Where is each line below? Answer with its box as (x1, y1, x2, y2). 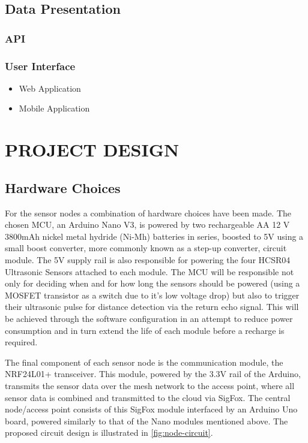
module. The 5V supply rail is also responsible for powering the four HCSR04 (5, 253, 291, 266)
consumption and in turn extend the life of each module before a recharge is (5, 324, 285, 336)
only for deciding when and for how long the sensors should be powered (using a (5, 277, 300, 290)
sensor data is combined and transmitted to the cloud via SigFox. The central (5, 391, 291, 403)
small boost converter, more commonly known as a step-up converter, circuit (5, 242, 287, 254)
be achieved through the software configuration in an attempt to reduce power (5, 312, 293, 324)
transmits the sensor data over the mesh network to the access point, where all (5, 379, 295, 391)
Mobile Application (19, 102, 90, 114)
